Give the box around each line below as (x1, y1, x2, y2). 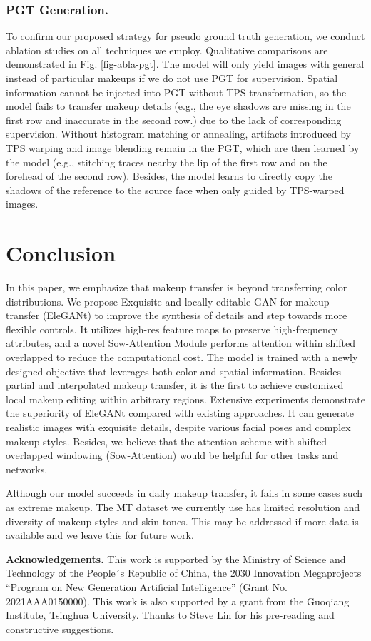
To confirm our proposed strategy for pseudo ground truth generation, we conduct (6, 29, 365, 44)
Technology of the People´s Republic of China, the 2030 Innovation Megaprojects (6, 565, 362, 580)
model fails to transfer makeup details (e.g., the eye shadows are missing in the (6, 99, 351, 113)
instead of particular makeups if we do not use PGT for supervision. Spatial (6, 71, 338, 85)
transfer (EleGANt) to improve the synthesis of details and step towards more (6, 308, 347, 323)
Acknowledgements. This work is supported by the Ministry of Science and (6, 551, 346, 566)
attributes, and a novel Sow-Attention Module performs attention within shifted (6, 335, 356, 350)
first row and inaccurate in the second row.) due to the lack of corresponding (6, 112, 342, 127)
